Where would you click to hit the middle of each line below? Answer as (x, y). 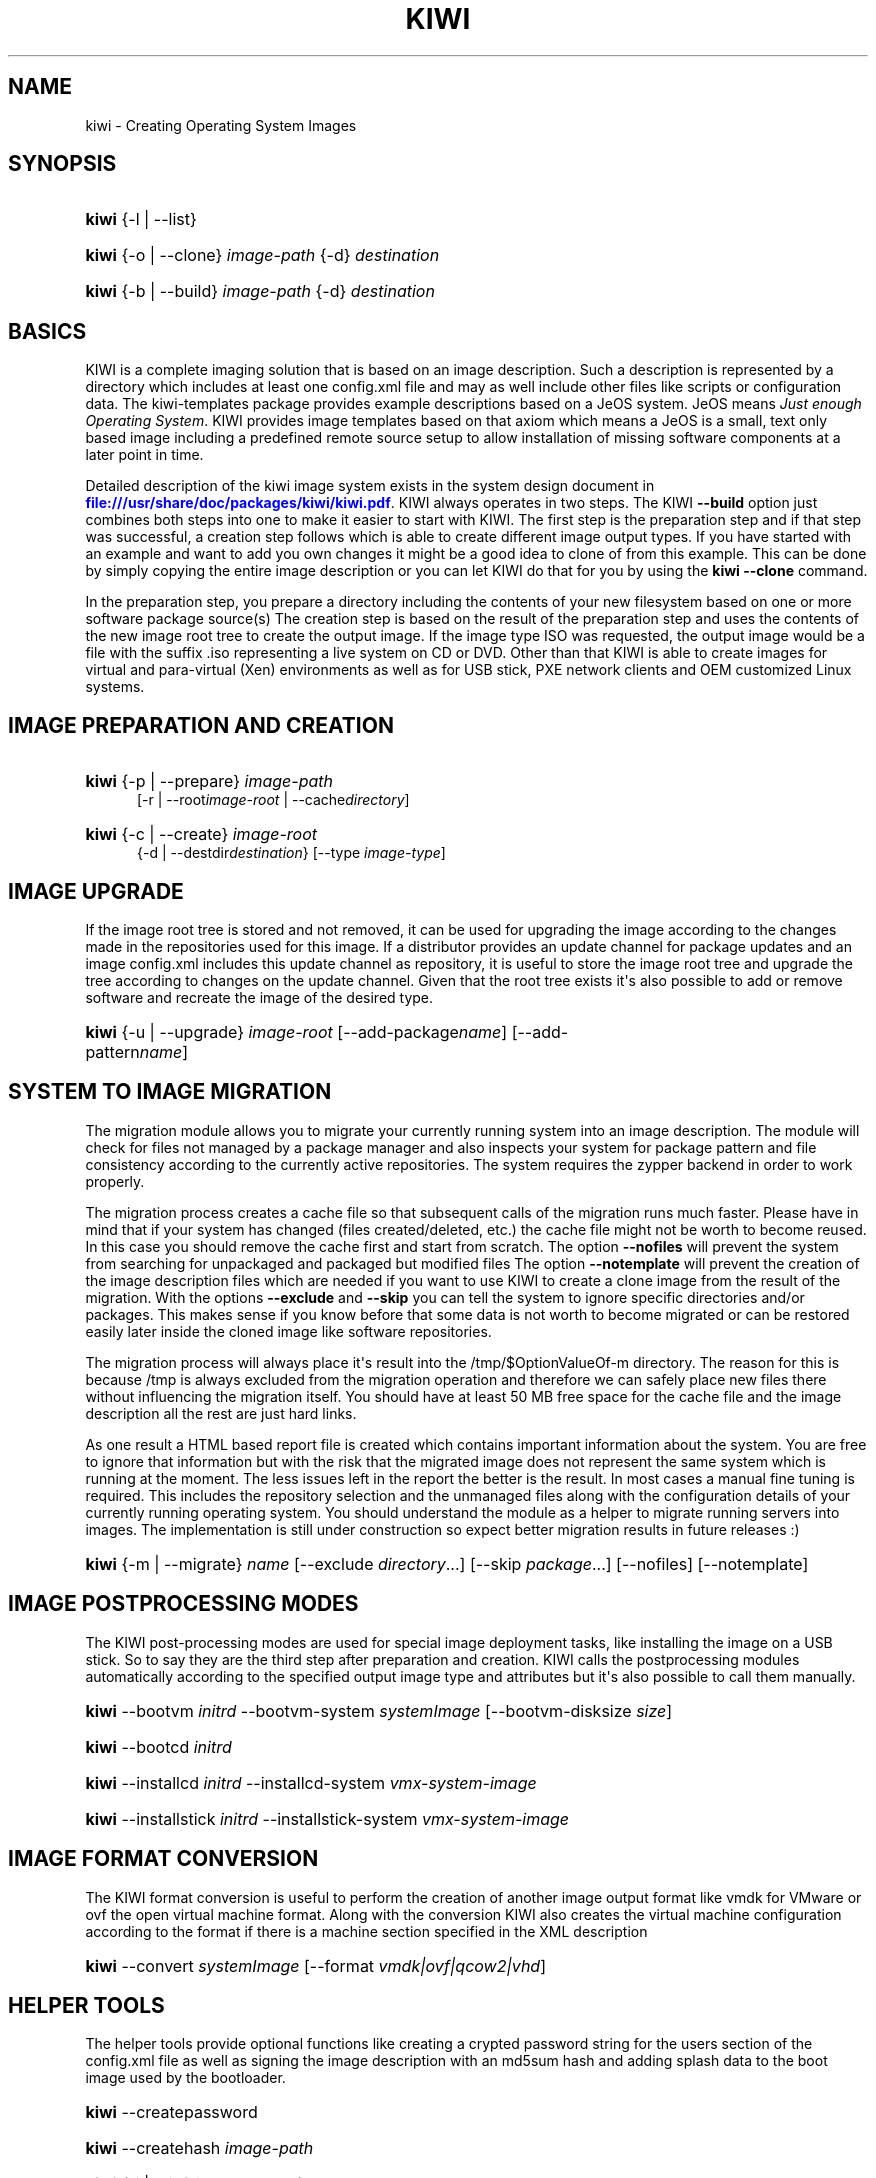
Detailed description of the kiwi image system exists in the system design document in (370, 486)
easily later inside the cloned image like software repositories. (288, 1331)
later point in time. (144, 455)
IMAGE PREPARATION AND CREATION (201, 725)
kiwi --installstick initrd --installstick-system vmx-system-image (327, 1818)
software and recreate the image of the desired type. (259, 997)
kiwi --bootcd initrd (158, 1746)
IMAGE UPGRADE (96, 891)
